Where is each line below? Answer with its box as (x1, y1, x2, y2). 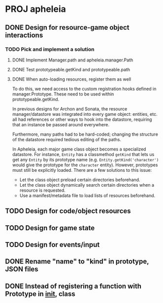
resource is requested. (19, 187, 65, 193)
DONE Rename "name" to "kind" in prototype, (5, 257, 149, 266)
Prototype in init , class (5, 290, 75, 298)
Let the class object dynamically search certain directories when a (19, 182, 154, 188)
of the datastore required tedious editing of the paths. (12, 136, 122, 142)
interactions (5, 31, 43, 39)
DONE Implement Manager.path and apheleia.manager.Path (12, 57, 133, 63)
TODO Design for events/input (5, 241, 100, 249)
